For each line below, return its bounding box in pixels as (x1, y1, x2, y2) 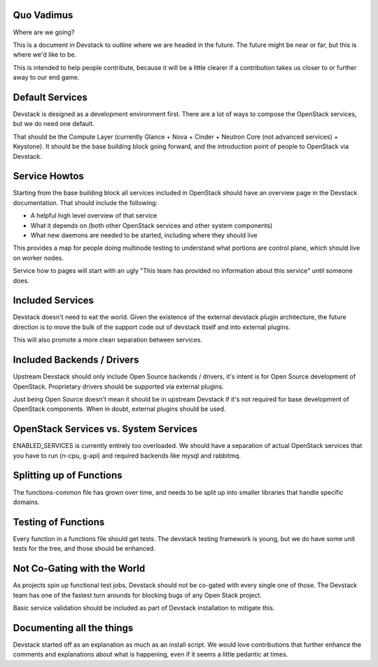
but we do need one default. (13, 120, 94, 128)
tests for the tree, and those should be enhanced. (13, 545, 155, 553)
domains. (13, 498, 40, 506)
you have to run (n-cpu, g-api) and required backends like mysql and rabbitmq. (13, 451, 241, 460)
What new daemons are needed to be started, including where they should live (30, 231, 258, 239)
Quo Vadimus (13, 9, 73, 21)
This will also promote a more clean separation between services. (13, 336, 203, 344)
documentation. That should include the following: (13, 198, 157, 206)
